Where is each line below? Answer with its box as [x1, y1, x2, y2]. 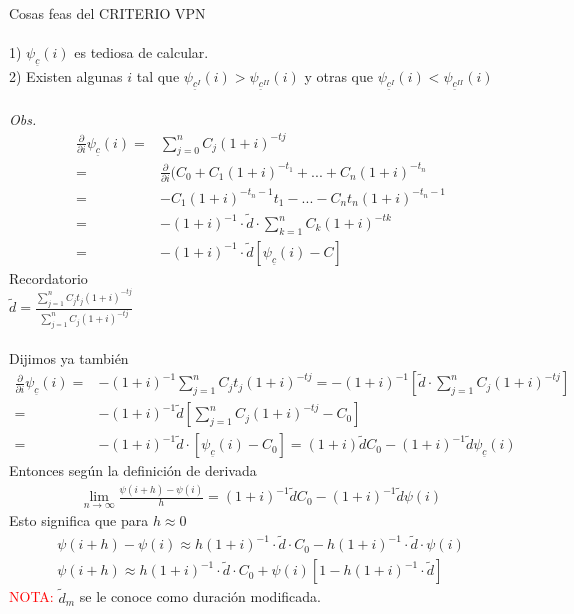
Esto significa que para [9, 510, 149, 531]
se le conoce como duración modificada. [79, 586, 321, 607]
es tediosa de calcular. [74, 42, 209, 63]
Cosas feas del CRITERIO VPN [9, 3, 206, 23]
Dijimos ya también [9, 347, 129, 368]
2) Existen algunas [9, 65, 123, 86]
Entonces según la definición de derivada [9, 460, 257, 481]
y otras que [304, 65, 373, 86]
